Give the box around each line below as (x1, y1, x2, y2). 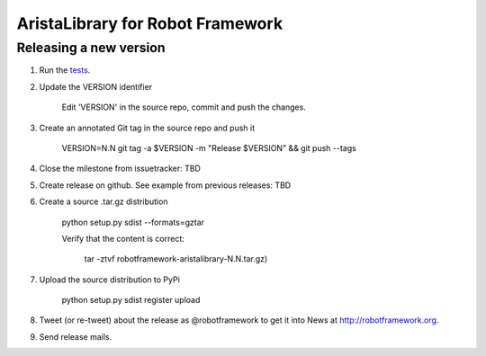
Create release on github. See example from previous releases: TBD (39, 180, 292, 191)
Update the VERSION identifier (39, 81, 153, 92)
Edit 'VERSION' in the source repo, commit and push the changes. (61, 102, 306, 112)
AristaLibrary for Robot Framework (16, 13, 283, 33)
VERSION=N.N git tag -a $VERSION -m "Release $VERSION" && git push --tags (61, 142, 357, 153)
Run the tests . (39, 65, 91, 76)
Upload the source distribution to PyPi (39, 274, 180, 285)
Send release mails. (39, 331, 112, 342)
